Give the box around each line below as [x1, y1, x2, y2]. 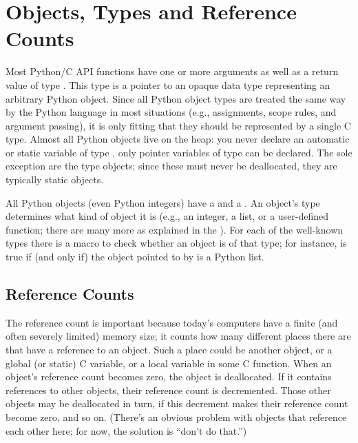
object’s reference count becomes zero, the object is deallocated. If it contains [6, 369, 332, 384]
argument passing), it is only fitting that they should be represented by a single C [6, 118, 351, 132]
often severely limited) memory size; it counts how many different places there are [6, 329, 351, 343]
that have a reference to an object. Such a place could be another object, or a [6, 342, 333, 357]
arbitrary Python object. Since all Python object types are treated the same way [6, 91, 346, 105]
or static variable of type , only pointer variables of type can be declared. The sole [6, 145, 352, 159]
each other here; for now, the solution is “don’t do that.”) [6, 423, 247, 437]
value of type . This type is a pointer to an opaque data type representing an [6, 77, 330, 92]
